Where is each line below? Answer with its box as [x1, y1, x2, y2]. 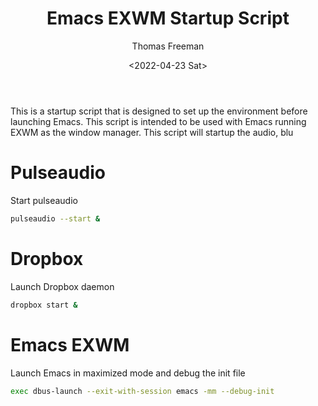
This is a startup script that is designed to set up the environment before [10, 105, 308, 117]
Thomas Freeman [131, 40, 205, 52]
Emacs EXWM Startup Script [46, 7, 290, 30]
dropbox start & [10, 300, 78, 310]
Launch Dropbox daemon [10, 280, 115, 292]
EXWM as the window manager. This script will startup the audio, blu [10, 126, 294, 138]
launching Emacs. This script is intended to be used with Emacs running [10, 115, 307, 127]
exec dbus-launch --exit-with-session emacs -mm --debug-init [10, 386, 275, 396]
